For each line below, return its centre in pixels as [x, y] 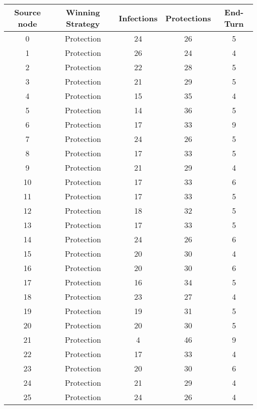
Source [27, 12]
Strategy [83, 23]
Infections [138, 18]
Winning [83, 12]
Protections [188, 18]
